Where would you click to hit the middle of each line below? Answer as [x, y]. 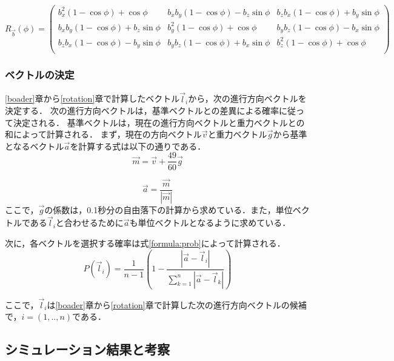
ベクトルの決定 [40, 74]
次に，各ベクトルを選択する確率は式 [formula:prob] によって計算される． [145, 243]
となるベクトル [35, 146]
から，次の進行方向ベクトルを [247, 98]
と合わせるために [89, 223]
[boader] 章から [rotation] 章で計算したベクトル [92, 98]
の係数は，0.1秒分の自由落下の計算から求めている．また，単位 [169, 209]
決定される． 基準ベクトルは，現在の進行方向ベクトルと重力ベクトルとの [159, 122]
